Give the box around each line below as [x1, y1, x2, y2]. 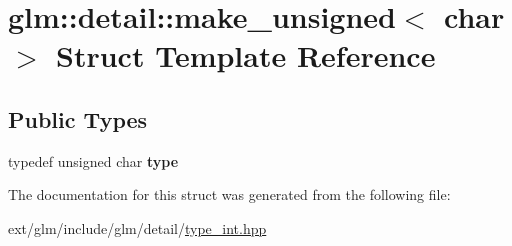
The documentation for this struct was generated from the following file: [8, 184, 451, 205]
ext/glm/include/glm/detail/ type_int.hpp [8, 217, 267, 238]
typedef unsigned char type [8, 150, 179, 171]
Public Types [8, 103, 148, 134]
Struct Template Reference [56, 35, 436, 76]
